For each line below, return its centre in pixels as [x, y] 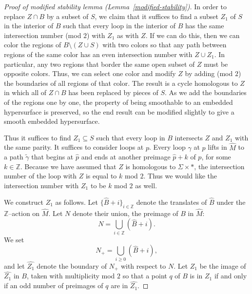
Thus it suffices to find [38, 137]
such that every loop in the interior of [119, 26]
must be [216, 64]
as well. [146, 185]
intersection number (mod [43, 35]
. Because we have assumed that [68, 166]
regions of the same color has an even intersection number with [98, 54]
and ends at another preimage [126, 157]
